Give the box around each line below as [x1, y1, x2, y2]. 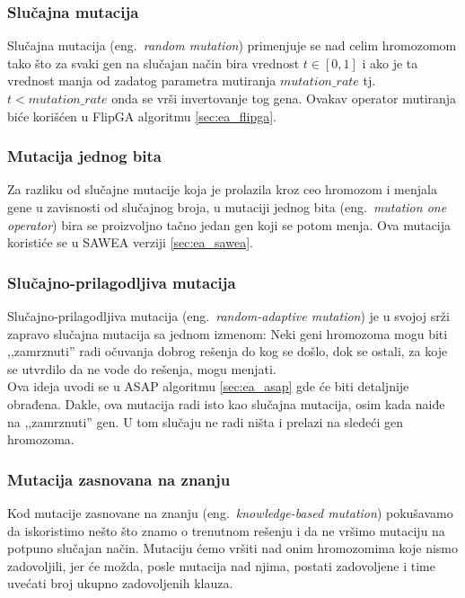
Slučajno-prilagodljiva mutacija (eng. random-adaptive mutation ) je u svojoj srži [7, 307, 450, 325]
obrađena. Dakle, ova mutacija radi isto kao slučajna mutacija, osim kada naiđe [7, 394, 445, 413]
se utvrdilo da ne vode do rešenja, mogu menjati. [7, 359, 276, 378]
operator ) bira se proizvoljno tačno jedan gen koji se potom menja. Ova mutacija [7, 215, 452, 234]
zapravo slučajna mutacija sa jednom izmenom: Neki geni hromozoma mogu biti [7, 324, 448, 343]
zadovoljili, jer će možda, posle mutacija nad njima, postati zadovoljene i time [7, 556, 435, 575]
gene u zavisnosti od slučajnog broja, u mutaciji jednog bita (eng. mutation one [7, 198, 447, 216]
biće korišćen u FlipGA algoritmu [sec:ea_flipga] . [7, 106, 277, 125]
